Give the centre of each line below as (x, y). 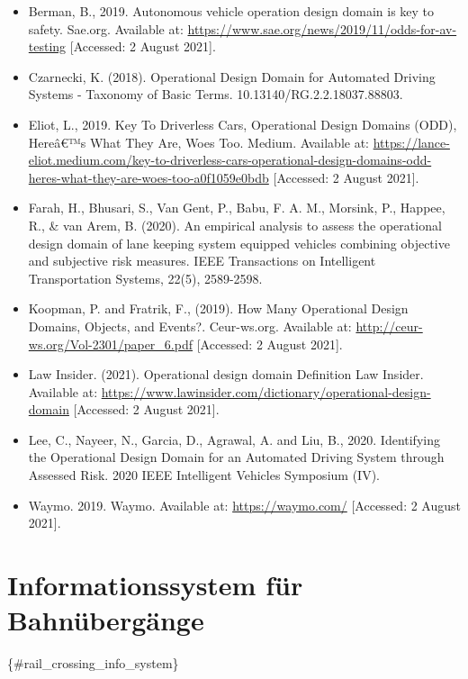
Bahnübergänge (106, 620)
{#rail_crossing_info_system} (93, 663)
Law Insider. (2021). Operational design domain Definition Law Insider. (226, 374)
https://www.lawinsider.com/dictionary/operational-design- (266, 391)
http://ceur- (389, 326)
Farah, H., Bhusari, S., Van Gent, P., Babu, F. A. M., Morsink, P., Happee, (237, 208)
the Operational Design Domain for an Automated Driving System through (236, 457)
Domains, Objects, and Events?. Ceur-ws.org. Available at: (190, 326)
